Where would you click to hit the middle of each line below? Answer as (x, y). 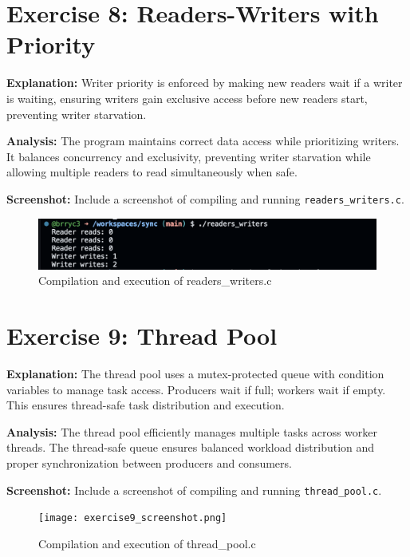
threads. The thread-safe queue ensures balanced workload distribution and (191, 447)
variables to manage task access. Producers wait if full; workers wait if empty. (196, 389)
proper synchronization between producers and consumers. (149, 462)
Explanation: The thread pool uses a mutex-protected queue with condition (195, 374)
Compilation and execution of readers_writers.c (155, 280)
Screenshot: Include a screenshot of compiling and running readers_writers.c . (205, 198)
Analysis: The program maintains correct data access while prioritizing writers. (203, 141)
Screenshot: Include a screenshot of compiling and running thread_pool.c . (194, 490)
